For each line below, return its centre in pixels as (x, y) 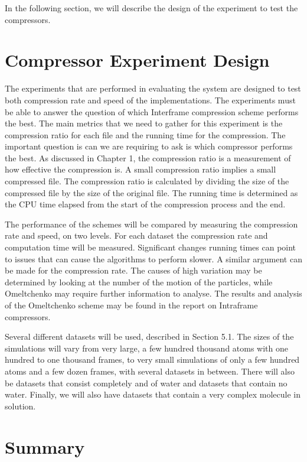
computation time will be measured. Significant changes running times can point (151, 247)
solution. (20, 406)
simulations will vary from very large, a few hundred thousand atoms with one (147, 348)
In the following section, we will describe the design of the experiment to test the (151, 8)
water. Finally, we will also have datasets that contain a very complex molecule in (153, 394)
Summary (45, 446)
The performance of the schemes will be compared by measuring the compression (151, 224)
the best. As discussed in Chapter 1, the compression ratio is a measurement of (148, 157)
